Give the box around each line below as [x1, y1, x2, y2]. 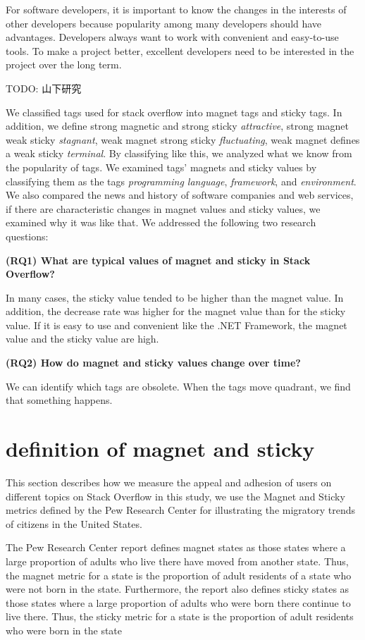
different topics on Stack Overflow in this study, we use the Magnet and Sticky [6, 488, 345, 503]
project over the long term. [6, 57, 122, 72]
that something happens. [6, 393, 113, 407]
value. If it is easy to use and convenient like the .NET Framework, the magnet [6, 317, 347, 332]
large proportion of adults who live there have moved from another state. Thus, [6, 553, 349, 568]
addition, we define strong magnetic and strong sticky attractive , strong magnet [6, 118, 349, 133]
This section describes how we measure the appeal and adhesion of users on [6, 474, 332, 489]
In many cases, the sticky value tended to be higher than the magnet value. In [6, 290, 344, 304]
